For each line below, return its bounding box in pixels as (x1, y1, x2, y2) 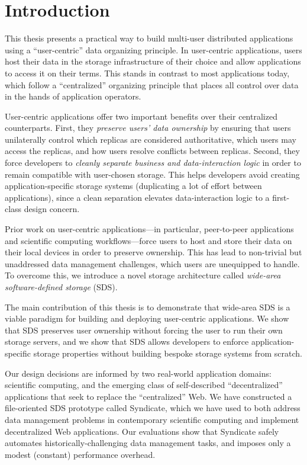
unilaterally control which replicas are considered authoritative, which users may (5, 133, 296, 145)
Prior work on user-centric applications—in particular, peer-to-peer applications (5, 223, 294, 235)
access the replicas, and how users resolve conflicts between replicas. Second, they (5, 145, 300, 157)
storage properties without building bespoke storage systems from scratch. (33, 347, 302, 359)
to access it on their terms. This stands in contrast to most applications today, (5, 66, 290, 79)
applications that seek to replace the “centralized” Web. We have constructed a (5, 390, 292, 402)
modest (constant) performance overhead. (5, 448, 156, 460)
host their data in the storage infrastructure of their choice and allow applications (5, 55, 301, 68)
